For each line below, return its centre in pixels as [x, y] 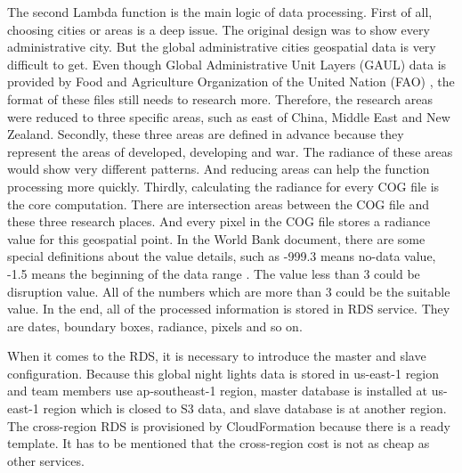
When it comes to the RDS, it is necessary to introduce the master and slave [217, 356]
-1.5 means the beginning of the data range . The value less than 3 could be [214, 273]
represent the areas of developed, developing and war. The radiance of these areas [230, 151]
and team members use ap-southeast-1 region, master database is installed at [218, 391]
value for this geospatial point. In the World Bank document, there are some [216, 238]
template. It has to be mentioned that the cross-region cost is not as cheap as [219, 443]
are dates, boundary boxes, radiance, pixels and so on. [155, 326]
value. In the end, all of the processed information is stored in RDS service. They [229, 309]
